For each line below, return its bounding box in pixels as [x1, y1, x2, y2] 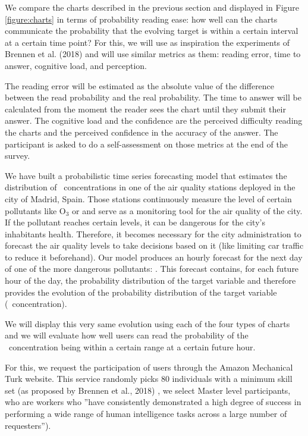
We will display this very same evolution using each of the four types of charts [5, 317, 290, 330]
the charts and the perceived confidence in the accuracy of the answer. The [5, 126, 278, 138]
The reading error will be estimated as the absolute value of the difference [5, 79, 275, 92]
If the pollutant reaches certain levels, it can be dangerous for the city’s [5, 216, 265, 228]
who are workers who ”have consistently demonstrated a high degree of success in [5, 396, 301, 408]
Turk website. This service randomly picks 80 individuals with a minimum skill [5, 372, 293, 385]
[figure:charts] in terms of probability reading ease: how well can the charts [5, 12, 278, 25]
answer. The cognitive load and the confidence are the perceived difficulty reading [5, 114, 303, 127]
